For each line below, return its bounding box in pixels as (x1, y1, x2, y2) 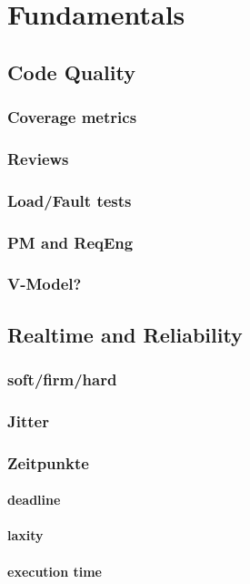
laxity (7, 526, 44, 545)
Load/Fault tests (7, 189, 132, 211)
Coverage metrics (7, 106, 137, 128)
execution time (7, 561, 102, 580)
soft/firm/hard (7, 368, 117, 391)
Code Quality (7, 57, 135, 86)
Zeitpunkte (7, 451, 89, 474)
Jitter (7, 409, 49, 432)
